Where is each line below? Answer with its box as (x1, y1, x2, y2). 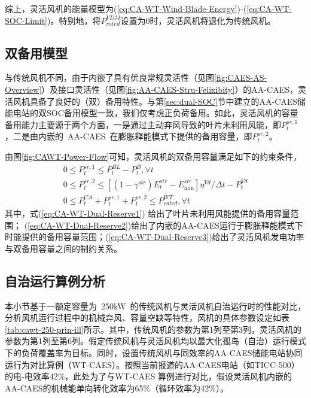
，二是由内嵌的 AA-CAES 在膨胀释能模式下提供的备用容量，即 (5, 130, 252, 142)
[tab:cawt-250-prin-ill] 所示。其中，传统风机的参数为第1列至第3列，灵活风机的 (5, 323, 301, 335)
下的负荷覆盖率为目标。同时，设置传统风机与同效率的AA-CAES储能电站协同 (5, 347, 303, 359)
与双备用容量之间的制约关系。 (5, 242, 122, 254)
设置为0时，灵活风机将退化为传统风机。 (120, 14, 276, 26)
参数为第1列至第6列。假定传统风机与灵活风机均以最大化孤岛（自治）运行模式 (5, 335, 306, 347)
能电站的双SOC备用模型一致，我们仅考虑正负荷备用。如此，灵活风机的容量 (5, 107, 298, 119)
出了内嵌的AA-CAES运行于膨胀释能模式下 (139, 218, 303, 231)
